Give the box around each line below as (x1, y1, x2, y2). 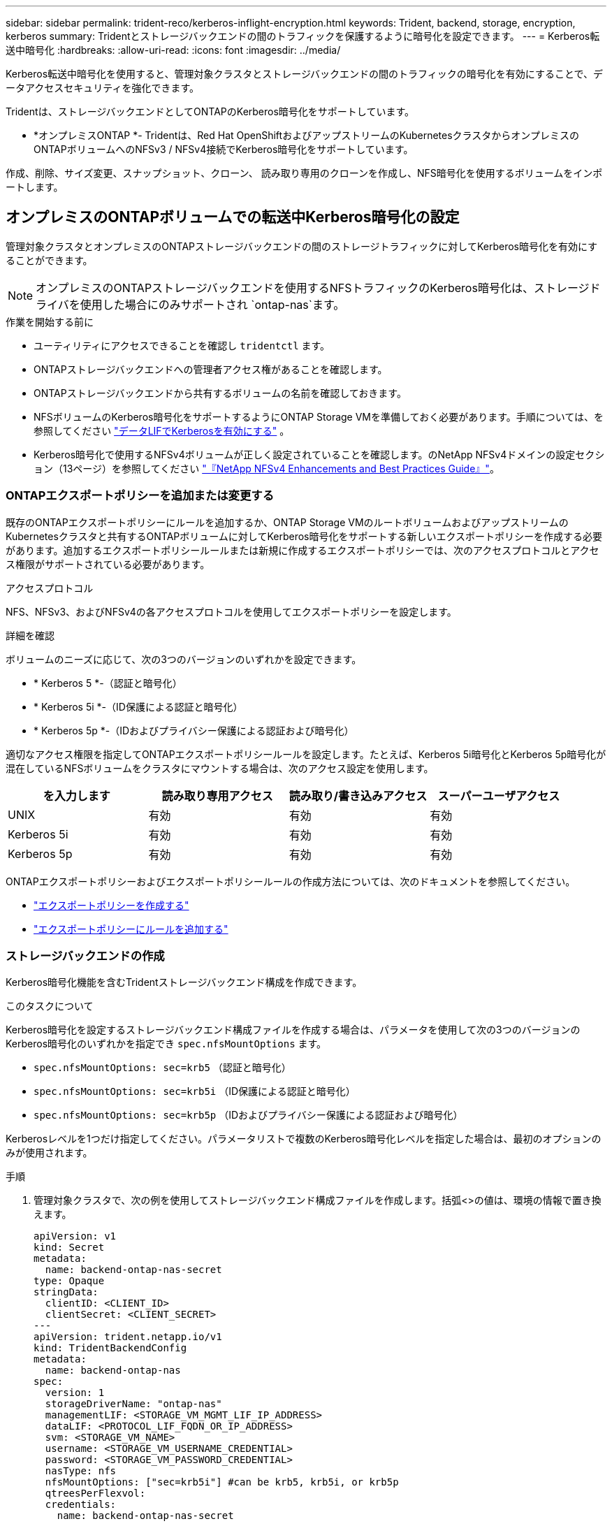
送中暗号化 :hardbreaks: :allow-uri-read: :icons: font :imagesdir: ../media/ (6, 44, 341, 56)
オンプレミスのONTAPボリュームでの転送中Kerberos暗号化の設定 (6, 208, 460, 226)
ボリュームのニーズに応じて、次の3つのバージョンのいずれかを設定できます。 (6, 653, 362, 665)
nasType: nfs (45, 1465, 117, 1477)
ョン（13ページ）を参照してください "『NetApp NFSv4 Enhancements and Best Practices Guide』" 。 (34, 462, 500, 474)
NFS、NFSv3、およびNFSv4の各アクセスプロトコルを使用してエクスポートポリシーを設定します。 (6, 605, 457, 618)
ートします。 (6, 181, 64, 193)
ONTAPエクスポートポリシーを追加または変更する (6, 488, 275, 503)
